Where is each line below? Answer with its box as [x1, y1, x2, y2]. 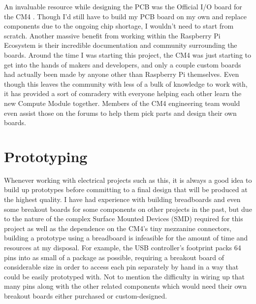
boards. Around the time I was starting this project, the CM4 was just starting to [4, 49, 252, 60]
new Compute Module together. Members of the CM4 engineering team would [4, 98, 240, 108]
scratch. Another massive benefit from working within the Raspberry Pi [4, 30, 221, 40]
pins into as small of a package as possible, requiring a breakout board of [4, 252, 224, 262]
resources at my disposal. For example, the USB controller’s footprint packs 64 [4, 242, 241, 252]
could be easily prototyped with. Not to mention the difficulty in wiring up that [4, 271, 245, 281]
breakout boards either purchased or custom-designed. [4, 290, 167, 301]
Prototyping [4, 146, 88, 166]
